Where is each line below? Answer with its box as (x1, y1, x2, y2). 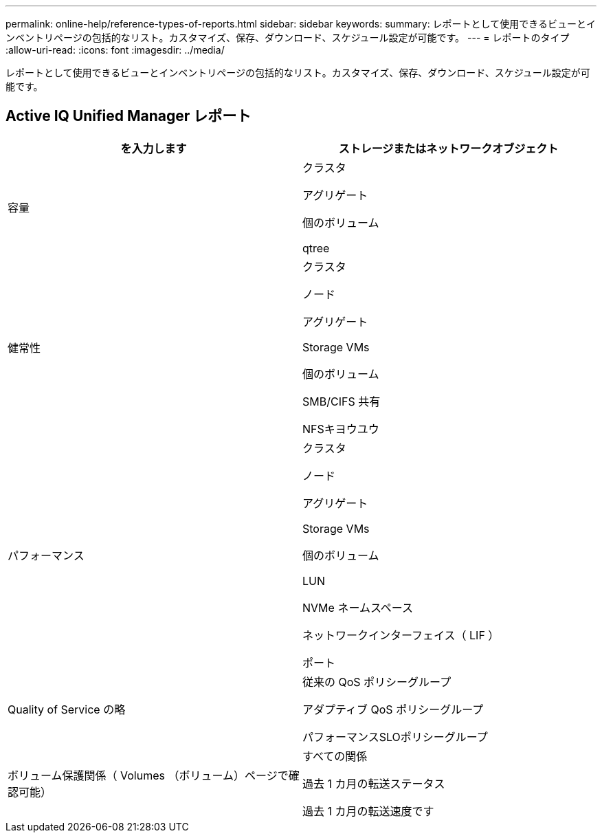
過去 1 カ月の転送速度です (302, 804, 434, 818)
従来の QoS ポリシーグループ (302, 674, 452, 689)
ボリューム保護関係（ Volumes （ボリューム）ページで (8, 768, 289, 782)
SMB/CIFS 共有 (302, 394, 381, 408)
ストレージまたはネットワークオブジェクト (338, 141, 559, 155)
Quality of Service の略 (8, 702, 126, 716)
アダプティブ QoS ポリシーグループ (302, 702, 484, 716)
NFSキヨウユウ (302, 421, 379, 436)
